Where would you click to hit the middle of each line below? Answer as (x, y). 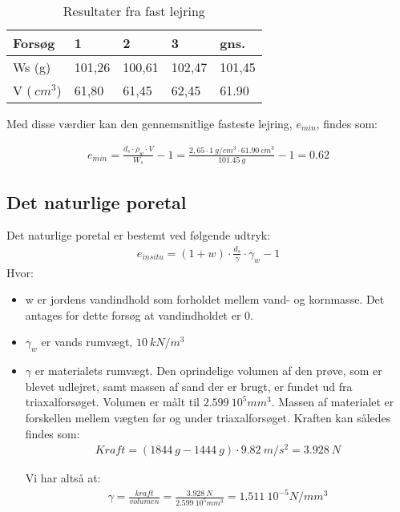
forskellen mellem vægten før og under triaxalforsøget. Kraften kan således (208, 417)
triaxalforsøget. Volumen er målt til (113, 402)
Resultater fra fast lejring (134, 11)
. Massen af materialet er (333, 402)
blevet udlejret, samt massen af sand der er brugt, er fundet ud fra (189, 386)
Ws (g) (32, 67)
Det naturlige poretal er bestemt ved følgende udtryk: (139, 235)
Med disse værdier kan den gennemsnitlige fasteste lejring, (149, 123)
